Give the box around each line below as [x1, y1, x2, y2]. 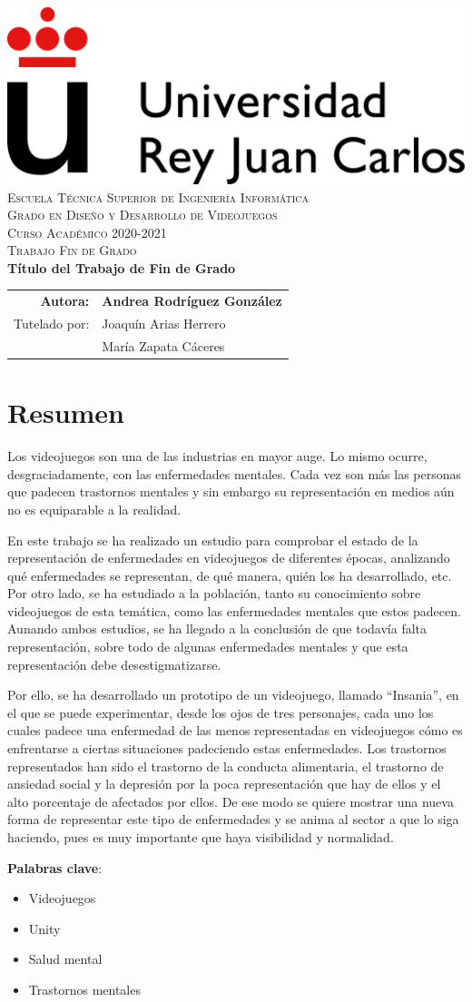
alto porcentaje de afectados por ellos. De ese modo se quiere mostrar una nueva [7, 791, 454, 810]
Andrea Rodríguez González [102, 291, 282, 310]
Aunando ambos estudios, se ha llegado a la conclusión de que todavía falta [7, 619, 427, 638]
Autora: [40, 291, 90, 310]
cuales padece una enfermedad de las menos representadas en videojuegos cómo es [7, 721, 463, 740]
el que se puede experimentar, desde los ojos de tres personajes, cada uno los [7, 702, 434, 722]
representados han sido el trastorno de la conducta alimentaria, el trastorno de [7, 756, 444, 775]
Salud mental [28, 949, 103, 968]
